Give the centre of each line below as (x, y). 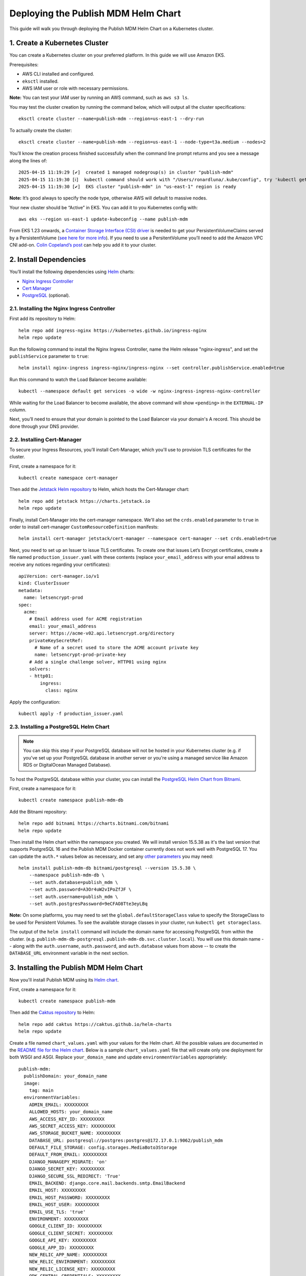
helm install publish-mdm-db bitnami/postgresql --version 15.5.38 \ (107, 868)
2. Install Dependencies (48, 260)
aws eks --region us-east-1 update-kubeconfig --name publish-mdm (103, 219)
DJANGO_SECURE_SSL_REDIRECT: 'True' (75, 1176)
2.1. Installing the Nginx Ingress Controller (62, 309)
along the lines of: (28, 160)
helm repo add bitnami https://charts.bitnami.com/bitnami (94, 824)
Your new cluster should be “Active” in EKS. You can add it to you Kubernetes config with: (104, 207)
